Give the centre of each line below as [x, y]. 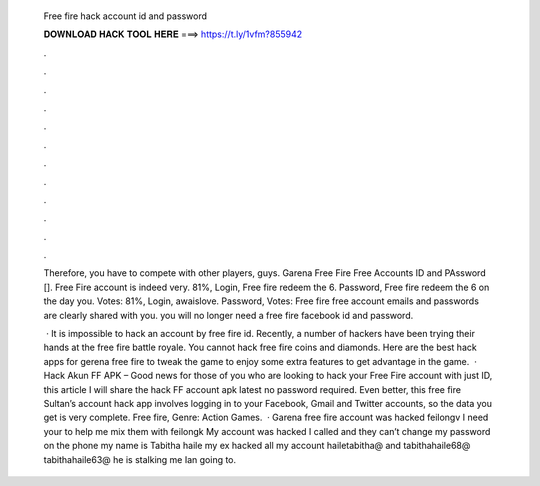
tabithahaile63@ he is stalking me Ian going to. [140, 459]
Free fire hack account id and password [125, 16]
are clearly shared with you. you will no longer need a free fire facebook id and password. [228, 315]
